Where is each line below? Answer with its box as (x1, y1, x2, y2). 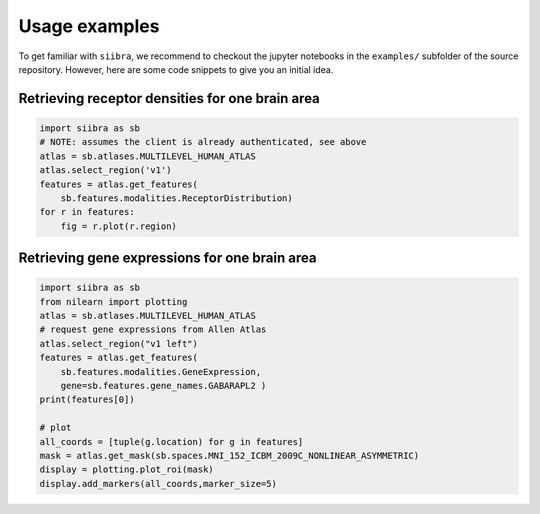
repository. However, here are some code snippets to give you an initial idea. (18, 63, 334, 75)
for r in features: (39, 206, 135, 218)
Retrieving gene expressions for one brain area (18, 250, 317, 267)
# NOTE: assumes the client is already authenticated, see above (39, 136, 367, 148)
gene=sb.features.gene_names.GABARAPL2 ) (60, 380, 267, 391)
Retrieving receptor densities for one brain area (18, 90, 320, 107)
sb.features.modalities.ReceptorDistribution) (60, 192, 294, 204)
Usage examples (18, 15, 160, 37)
